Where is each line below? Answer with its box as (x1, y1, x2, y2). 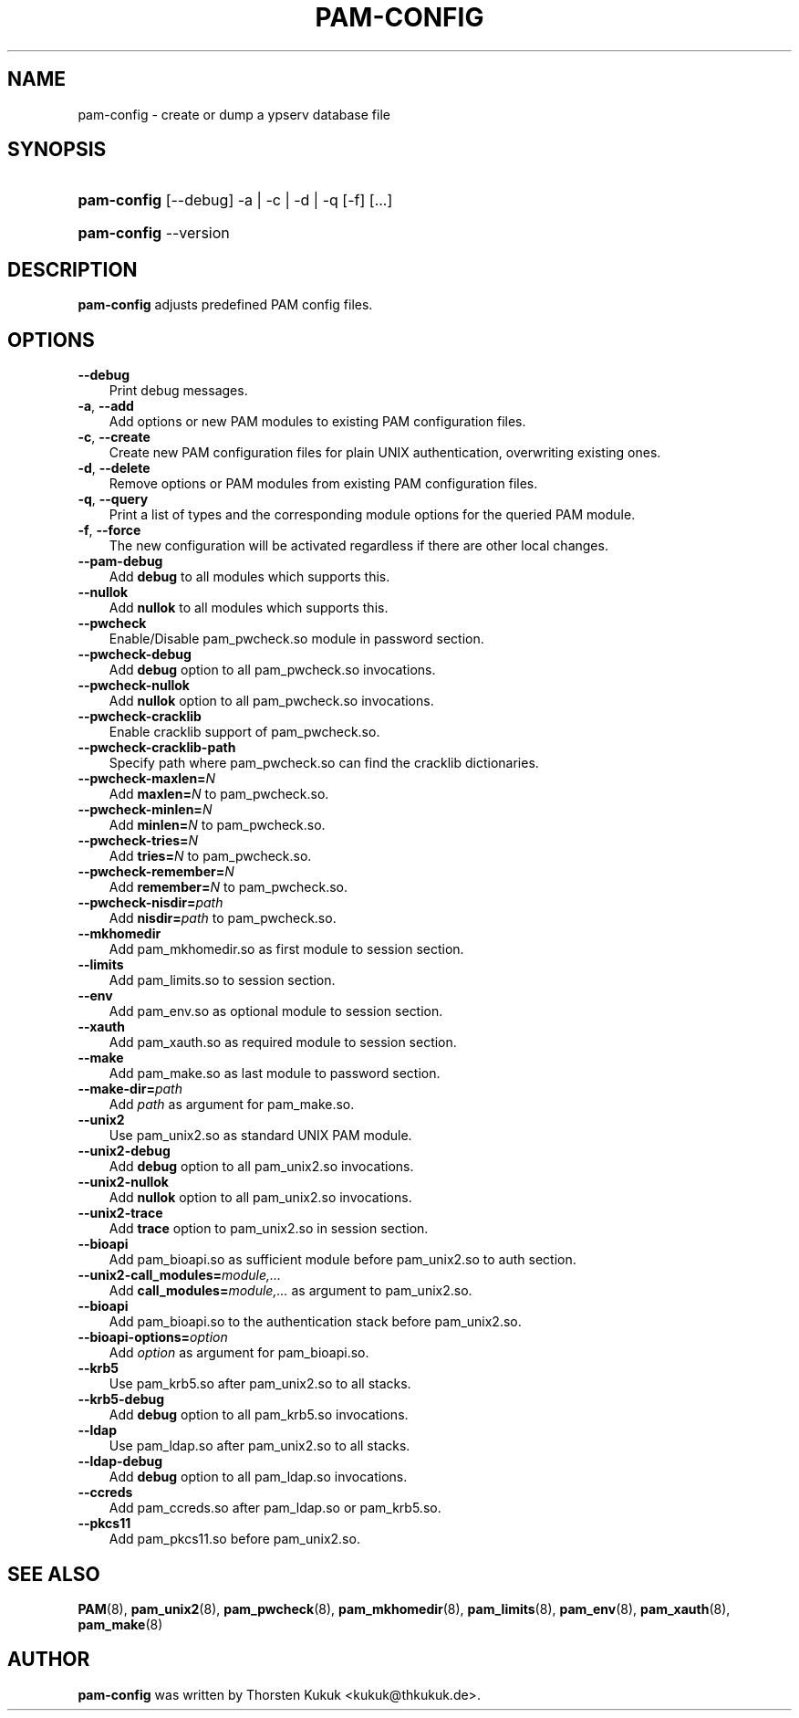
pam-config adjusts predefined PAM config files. (78, 297, 373, 313)
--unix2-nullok (78, 1174, 169, 1190)
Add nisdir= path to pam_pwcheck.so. (109, 910, 337, 927)
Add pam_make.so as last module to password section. (109, 1065, 441, 1082)
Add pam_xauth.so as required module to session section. (109, 1034, 457, 1051)
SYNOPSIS (7, 138, 107, 162)
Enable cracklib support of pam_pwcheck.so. (109, 724, 380, 740)
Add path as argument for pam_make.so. (109, 1096, 355, 1113)
